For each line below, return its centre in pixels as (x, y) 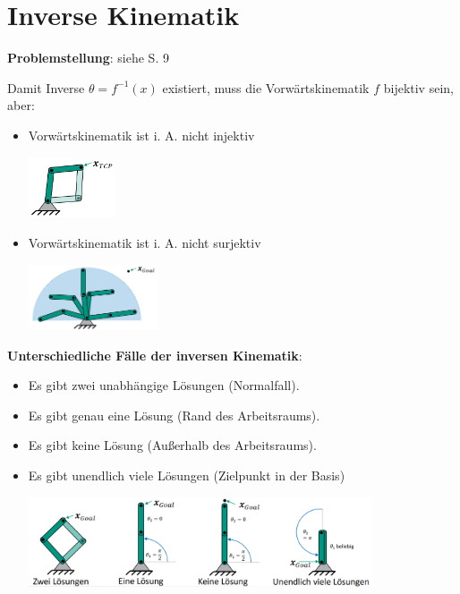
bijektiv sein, (418, 87)
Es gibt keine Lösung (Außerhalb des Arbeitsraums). (172, 445)
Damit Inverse (46, 87)
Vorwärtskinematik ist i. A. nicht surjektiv (145, 243)
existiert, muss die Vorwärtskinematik (266, 87)
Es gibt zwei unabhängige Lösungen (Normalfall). (164, 385)
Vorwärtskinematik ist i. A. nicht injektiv (141, 135)
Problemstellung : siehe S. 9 (88, 58)
